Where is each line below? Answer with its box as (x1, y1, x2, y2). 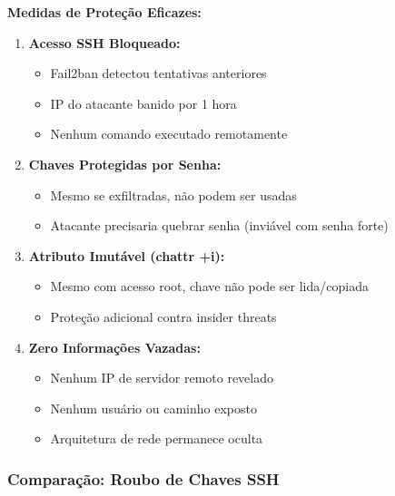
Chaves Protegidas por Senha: (28, 154, 222, 173)
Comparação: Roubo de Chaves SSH (7, 467, 280, 490)
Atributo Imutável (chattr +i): (28, 246, 225, 265)
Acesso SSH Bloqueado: (28, 33, 181, 52)
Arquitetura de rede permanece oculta (50, 429, 263, 448)
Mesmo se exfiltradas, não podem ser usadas (50, 185, 297, 204)
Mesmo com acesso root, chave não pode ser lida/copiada (50, 277, 369, 296)
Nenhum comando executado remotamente (50, 124, 288, 143)
